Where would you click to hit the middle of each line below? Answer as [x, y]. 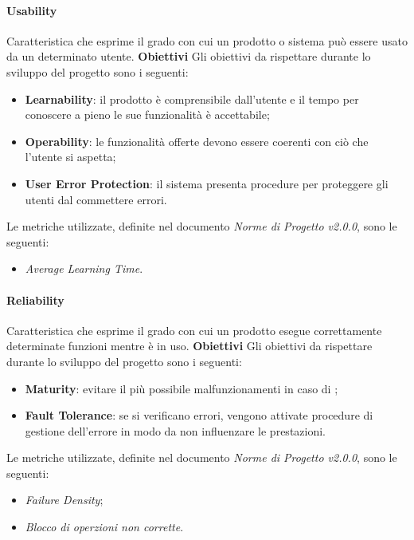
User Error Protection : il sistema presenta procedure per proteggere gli [207, 183]
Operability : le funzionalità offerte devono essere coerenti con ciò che [197, 141]
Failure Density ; [64, 500]
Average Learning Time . [84, 268]
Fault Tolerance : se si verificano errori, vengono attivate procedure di [199, 415]
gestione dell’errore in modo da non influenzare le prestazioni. [175, 430]
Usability [32, 10]
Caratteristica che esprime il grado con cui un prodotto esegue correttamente [194, 330]
